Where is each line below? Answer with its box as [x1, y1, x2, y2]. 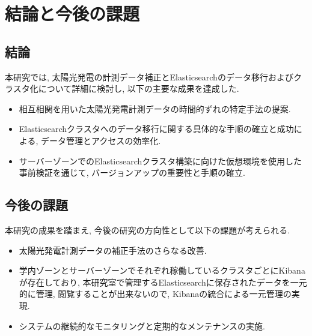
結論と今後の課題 [5, 1, 140, 26]
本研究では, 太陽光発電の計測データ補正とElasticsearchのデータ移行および [5, 70, 293, 83]
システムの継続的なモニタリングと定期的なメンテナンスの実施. [19, 319, 265, 332]
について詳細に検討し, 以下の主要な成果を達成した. [38, 82, 239, 95]
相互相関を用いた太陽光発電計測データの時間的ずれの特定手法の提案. [19, 102, 291, 115]
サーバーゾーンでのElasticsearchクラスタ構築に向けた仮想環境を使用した [19, 154, 302, 167]
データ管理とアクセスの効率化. [40, 134, 161, 146]
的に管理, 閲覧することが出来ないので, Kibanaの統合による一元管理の [19, 287, 292, 300]
